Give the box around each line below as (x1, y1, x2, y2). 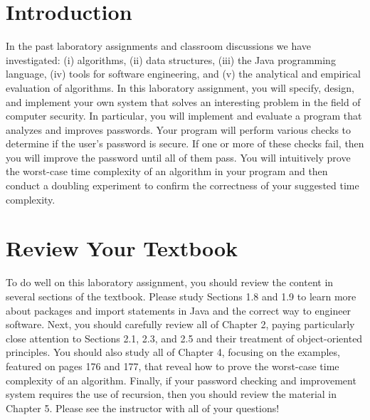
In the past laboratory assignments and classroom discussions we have (6, 38, 312, 53)
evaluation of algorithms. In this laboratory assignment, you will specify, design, (6, 80, 354, 95)
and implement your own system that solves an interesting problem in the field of (6, 94, 361, 109)
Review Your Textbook (6, 233, 238, 263)
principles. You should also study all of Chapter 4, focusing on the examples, (6, 345, 340, 359)
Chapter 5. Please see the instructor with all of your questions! (6, 400, 280, 415)
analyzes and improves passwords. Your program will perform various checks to (6, 122, 351, 137)
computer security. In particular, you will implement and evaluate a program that (6, 108, 362, 123)
